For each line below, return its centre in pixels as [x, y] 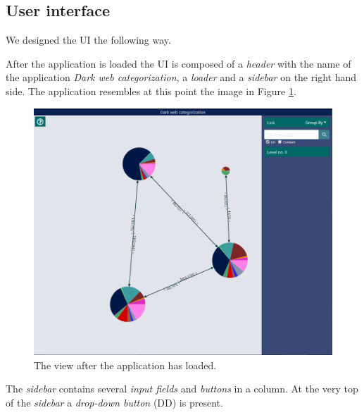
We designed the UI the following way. [88, 40]
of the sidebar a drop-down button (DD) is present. [114, 403]
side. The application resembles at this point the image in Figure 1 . [151, 91]
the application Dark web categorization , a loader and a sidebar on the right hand [181, 77]
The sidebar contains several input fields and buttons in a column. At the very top [182, 389]
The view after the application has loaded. [125, 365]
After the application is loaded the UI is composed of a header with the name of [178, 63]
